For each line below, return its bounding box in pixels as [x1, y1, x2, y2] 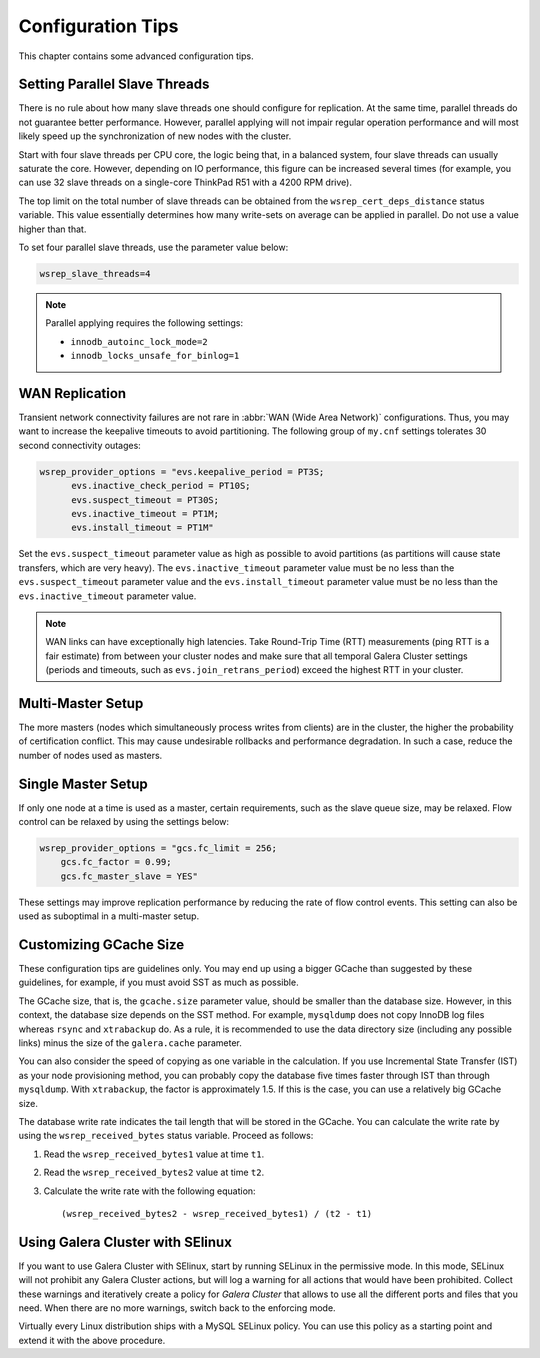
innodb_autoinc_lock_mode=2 [70, 336, 209, 347]
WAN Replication [18, 385, 127, 402]
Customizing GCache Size [18, 936, 185, 953]
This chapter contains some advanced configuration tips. [18, 50, 254, 62]
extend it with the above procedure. [18, 1334, 166, 1346]
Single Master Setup [18, 775, 149, 792]
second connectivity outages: [18, 439, 142, 451]
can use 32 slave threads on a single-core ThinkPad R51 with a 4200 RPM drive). [18, 176, 352, 189]
